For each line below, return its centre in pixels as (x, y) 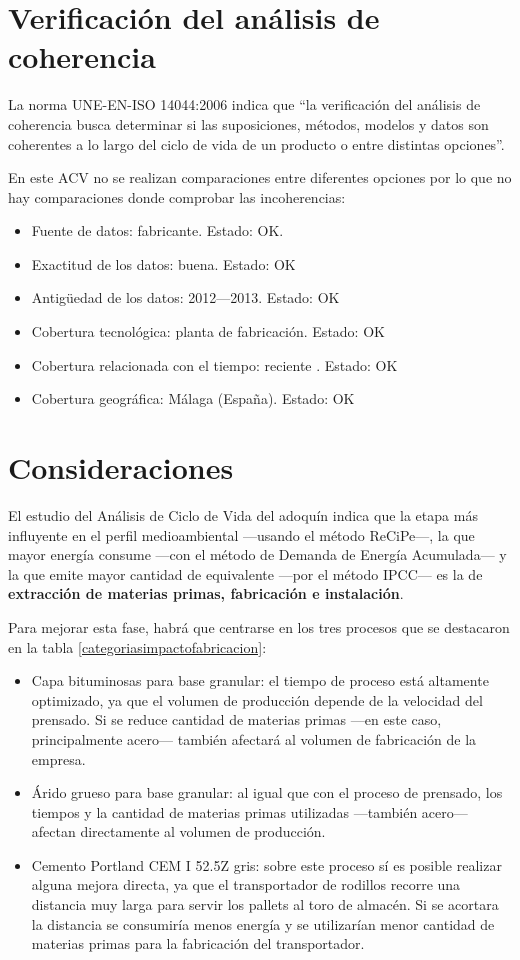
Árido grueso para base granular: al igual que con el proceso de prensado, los (267, 792)
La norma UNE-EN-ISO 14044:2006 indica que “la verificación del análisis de (244, 104)
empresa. (58, 758)
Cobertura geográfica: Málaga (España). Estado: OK (193, 398)
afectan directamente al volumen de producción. (178, 831)
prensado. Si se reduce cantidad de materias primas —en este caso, (236, 719)
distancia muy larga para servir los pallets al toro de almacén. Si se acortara (265, 904)
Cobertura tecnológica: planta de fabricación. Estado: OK (208, 331)
